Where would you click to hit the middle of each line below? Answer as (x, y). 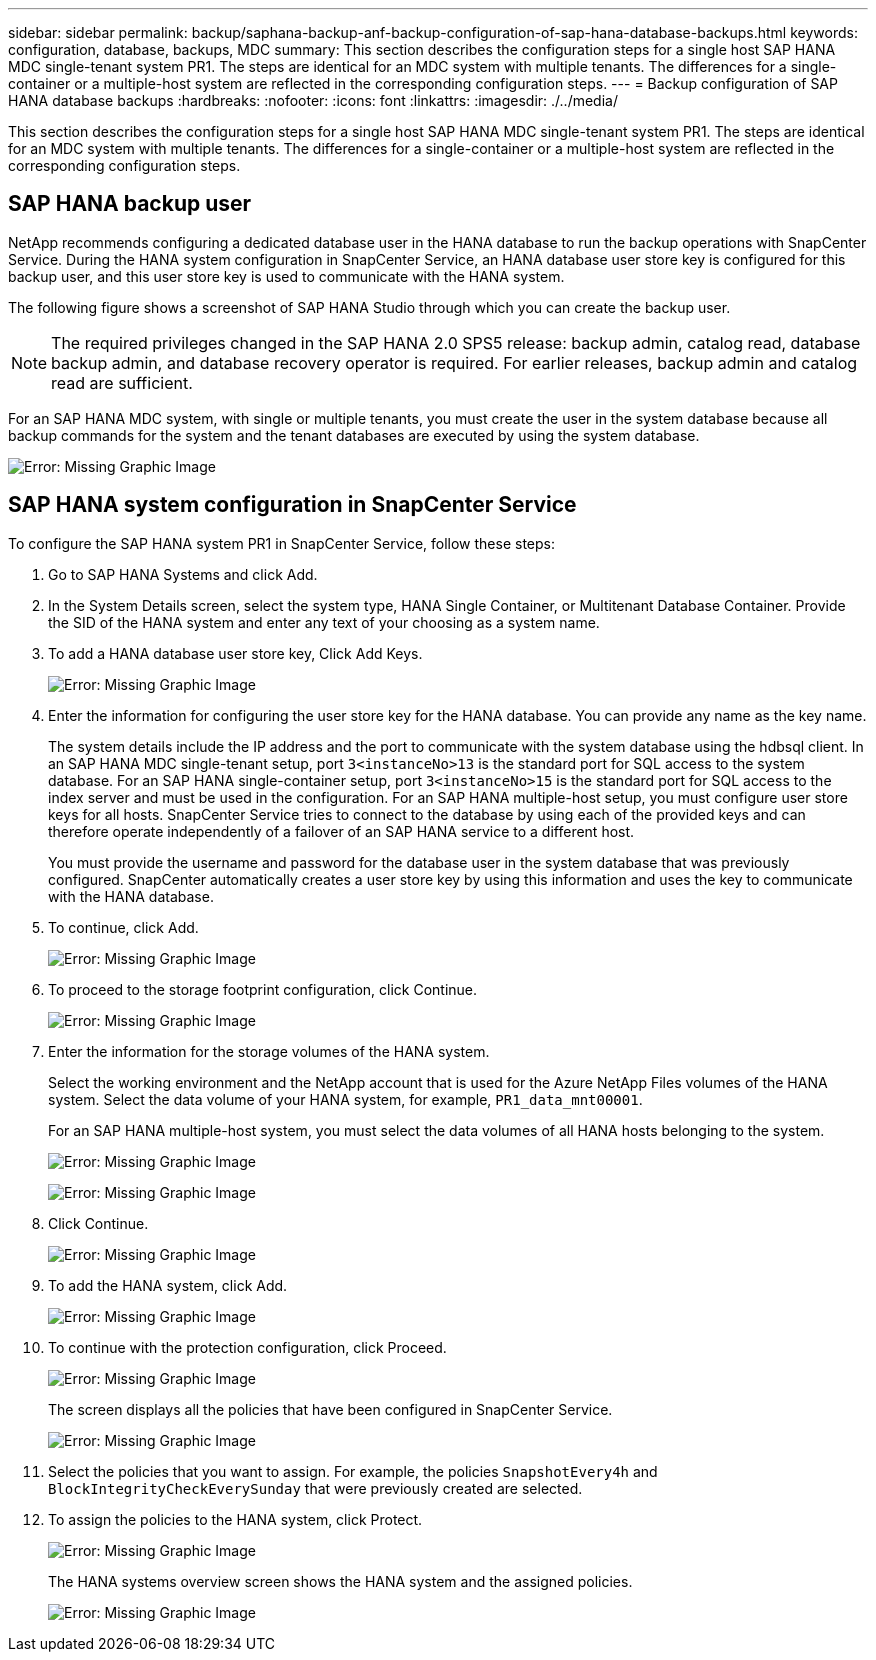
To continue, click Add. (123, 927)
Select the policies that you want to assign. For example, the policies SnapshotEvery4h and (353, 1471)
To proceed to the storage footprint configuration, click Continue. (263, 989)
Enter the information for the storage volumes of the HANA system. (269, 1051)
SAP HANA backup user (130, 204)
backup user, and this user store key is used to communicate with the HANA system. (286, 276)
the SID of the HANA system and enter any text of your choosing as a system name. (324, 622)
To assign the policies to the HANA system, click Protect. (235, 1519)
